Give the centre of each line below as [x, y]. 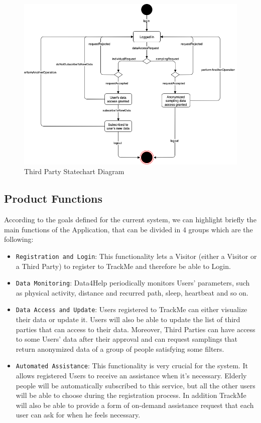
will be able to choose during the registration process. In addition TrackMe [131, 395]
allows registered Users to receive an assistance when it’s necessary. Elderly [131, 376]
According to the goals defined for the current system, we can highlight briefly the [130, 220]
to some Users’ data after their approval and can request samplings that [127, 339]
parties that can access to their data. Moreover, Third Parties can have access [136, 329]
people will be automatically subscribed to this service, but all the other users [136, 385]
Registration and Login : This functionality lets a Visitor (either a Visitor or [136, 256]
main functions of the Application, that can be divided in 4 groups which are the [128, 229]
